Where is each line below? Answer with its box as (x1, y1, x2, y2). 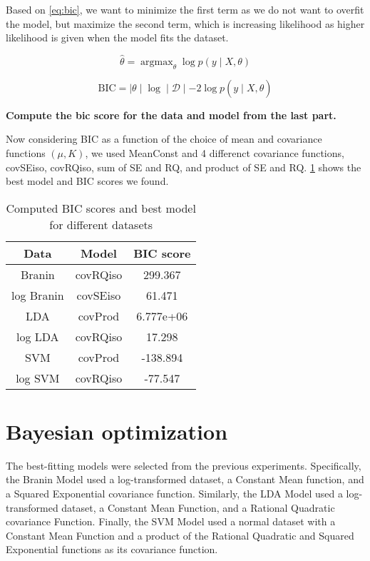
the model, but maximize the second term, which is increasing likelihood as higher (6, 16, 365, 31)
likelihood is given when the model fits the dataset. (6, 30, 229, 45)
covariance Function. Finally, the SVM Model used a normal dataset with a (6, 514, 336, 529)
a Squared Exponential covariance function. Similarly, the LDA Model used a (6, 486, 343, 501)
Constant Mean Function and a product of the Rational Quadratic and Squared (6, 527, 354, 542)
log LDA (16, 328, 59, 345)
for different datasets (49, 216, 153, 233)
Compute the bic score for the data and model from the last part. (6, 107, 336, 122)
